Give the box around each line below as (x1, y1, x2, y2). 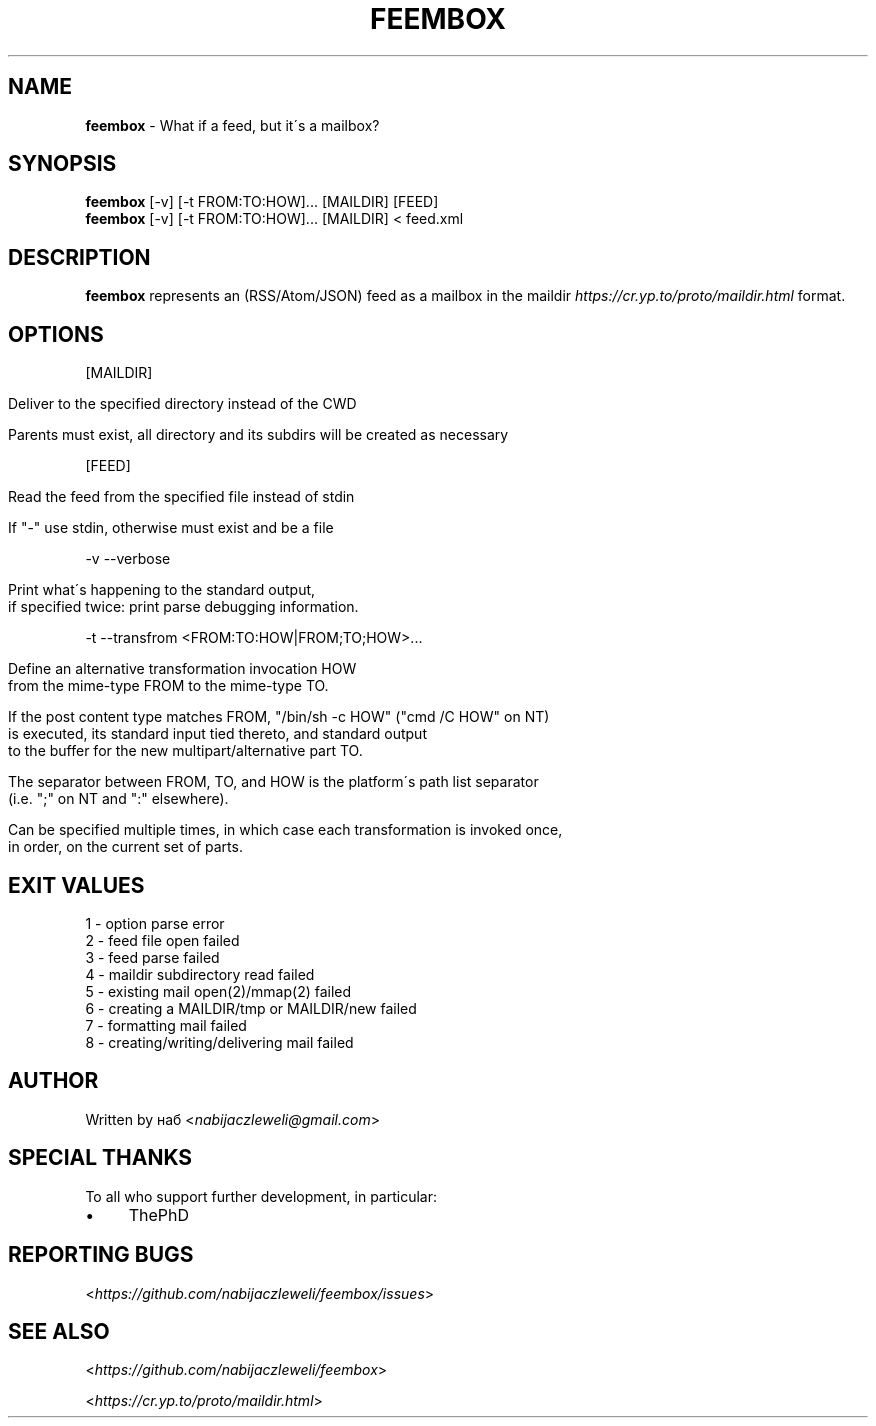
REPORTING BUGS (8, 1242, 194, 1268)
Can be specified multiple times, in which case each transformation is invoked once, (8, 821, 563, 839)
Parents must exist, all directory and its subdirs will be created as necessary (8, 426, 509, 444)
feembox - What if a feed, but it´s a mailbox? (85, 116, 380, 134)
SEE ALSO (8, 1318, 110, 1344)
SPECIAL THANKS (8, 1145, 193, 1171)
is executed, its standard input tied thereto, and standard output (8, 725, 427, 743)
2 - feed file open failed (85, 931, 240, 949)
